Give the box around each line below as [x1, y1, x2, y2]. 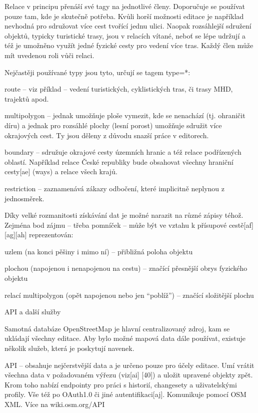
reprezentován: [29, 229, 73, 240]
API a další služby [4, 306, 61, 317]
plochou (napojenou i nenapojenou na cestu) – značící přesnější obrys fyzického [4, 263, 247, 273]
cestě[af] [228, 219, 253, 230]
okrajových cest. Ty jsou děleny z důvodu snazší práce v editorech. [4, 130, 209, 140]
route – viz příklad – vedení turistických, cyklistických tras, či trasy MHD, [4, 84, 233, 94]
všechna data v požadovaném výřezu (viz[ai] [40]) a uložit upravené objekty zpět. [4, 369, 253, 380]
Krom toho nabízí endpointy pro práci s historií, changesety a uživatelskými [4, 379, 237, 389]
